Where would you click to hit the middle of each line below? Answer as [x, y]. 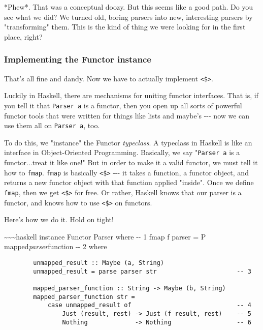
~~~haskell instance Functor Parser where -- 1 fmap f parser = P [105, 236]
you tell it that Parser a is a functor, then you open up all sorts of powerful [123, 105]
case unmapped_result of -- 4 [149, 305]
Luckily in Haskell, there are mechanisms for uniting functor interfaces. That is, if [131, 95]
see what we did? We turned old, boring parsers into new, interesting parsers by [128, 17]
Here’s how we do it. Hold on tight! [59, 219]
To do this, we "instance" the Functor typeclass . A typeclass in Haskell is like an [128, 142]
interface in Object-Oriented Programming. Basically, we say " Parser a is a [122, 152]
